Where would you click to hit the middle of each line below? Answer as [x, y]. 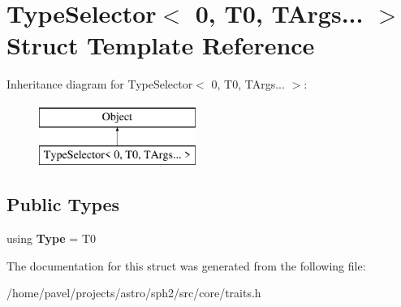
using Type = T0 [51, 238]
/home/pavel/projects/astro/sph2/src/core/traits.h [134, 293]
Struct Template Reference [161, 45]
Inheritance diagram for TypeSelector [100, 84]
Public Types [63, 204]
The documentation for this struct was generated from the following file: [186, 265]
